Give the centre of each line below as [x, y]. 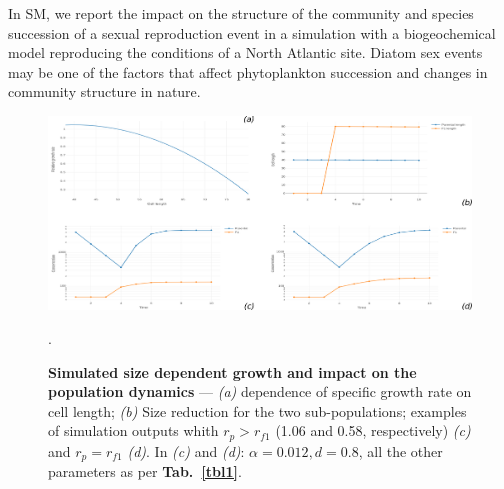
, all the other [400, 450]
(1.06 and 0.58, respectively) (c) [373, 430]
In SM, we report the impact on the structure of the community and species [241, 13]
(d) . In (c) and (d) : [186, 450]
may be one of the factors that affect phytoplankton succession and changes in [248, 71]
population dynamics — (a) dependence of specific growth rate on [260, 391]
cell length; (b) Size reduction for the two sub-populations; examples [257, 410]
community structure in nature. [104, 91]
